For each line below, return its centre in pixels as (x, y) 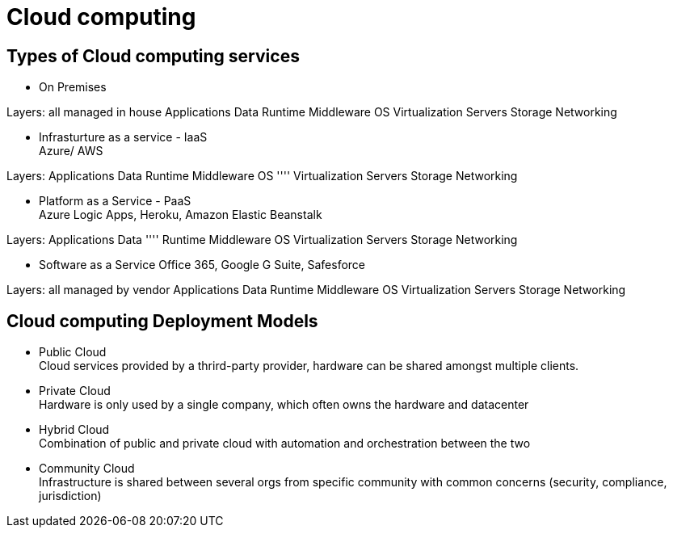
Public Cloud (73, 352)
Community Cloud (87, 469)
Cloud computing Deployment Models (162, 321)
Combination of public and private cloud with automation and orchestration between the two (285, 444)
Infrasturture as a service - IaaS (123, 137)
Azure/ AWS (71, 151)
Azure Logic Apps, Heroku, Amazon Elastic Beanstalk (181, 215)
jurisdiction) (70, 496)
